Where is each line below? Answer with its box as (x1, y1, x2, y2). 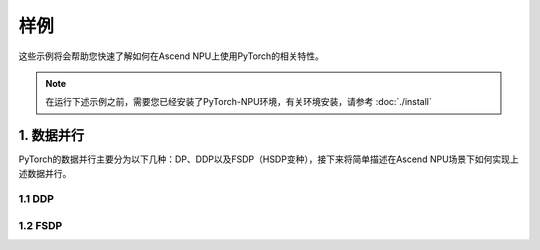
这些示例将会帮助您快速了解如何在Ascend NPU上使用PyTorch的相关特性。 (18, 50, 324, 62)
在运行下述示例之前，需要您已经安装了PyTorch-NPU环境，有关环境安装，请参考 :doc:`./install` (45, 96, 432, 108)
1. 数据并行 (18, 127, 85, 144)
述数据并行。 (18, 167, 72, 179)
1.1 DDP (18, 192, 55, 206)
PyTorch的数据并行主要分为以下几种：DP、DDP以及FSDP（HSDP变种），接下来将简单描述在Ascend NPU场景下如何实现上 (18, 153, 519, 165)
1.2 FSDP (18, 218, 63, 232)
